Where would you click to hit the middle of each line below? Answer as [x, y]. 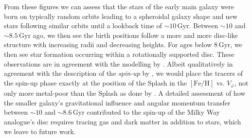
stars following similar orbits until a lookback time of [83, 26]
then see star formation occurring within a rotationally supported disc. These [119, 54]
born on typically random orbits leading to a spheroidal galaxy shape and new [121, 16]
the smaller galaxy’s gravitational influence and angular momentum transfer [117, 102]
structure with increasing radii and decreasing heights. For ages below [108, 44]
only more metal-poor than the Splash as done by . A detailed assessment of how [125, 93]
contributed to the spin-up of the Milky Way [153, 112]
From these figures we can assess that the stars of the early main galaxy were [119, 6]
